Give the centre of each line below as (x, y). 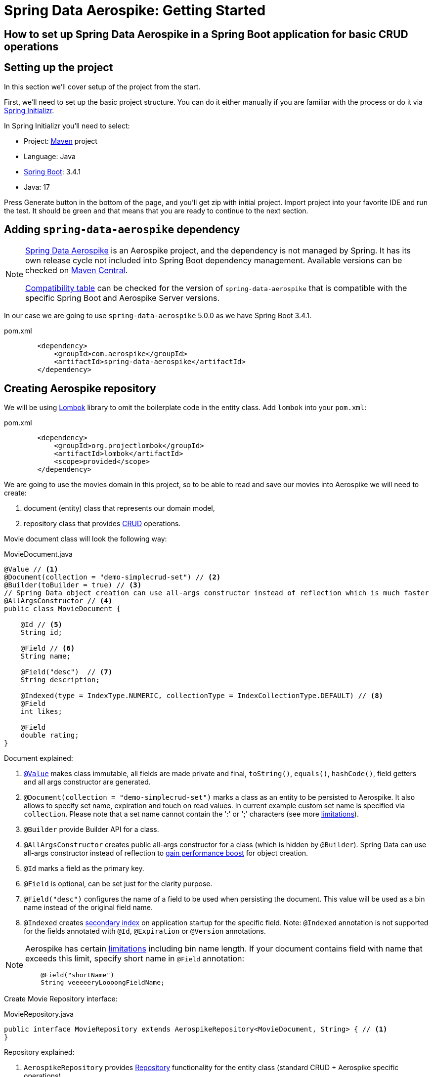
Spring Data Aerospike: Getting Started (135, 10)
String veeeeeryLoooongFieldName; (103, 983)
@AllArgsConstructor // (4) (58, 601)
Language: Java (50, 156)
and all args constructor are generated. (87, 782)
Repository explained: (39, 1052)
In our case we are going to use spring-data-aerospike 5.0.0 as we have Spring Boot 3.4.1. (158, 316)
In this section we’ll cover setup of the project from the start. (102, 86)
